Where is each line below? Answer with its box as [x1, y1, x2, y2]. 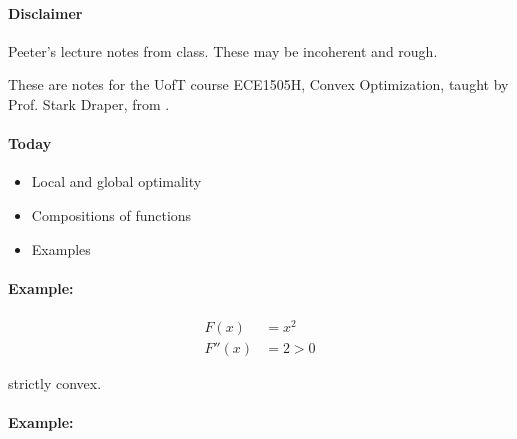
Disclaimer [8, 2, 83, 23]
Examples [31, 238, 91, 259]
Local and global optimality [31, 171, 202, 192]
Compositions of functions [31, 204, 192, 225]
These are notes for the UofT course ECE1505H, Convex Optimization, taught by [8, 74, 509, 95]
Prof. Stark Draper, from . [8, 93, 170, 114]
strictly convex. [8, 373, 102, 394]
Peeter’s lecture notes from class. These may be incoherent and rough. [8, 40, 438, 61]
